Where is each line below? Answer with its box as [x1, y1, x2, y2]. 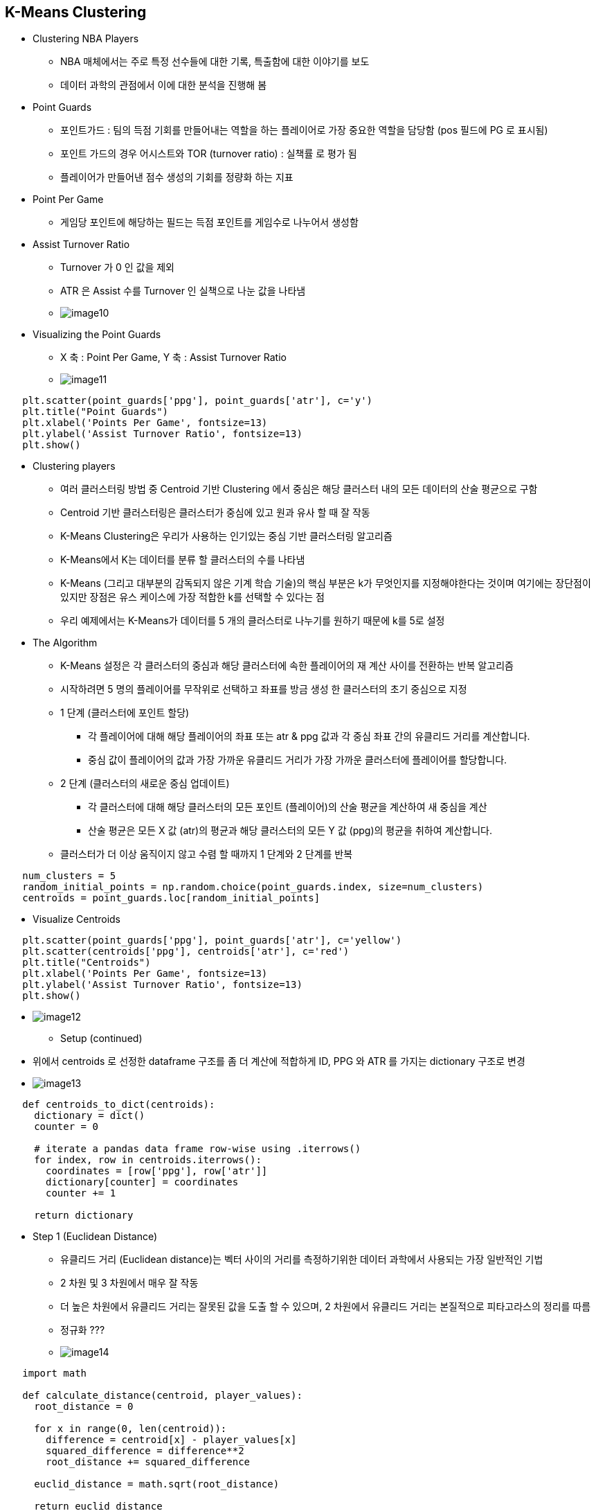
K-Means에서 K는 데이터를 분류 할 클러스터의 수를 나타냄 [60, 554, 305, 566]
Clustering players [33, 460, 116, 472]
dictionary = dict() [34, 1110, 145, 1122]
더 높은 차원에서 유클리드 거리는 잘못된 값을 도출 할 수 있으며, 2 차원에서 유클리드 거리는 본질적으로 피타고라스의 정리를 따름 [60, 1300, 591, 1313]
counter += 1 [46, 1187, 116, 1199]
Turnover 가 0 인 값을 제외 [60, 261, 174, 274]
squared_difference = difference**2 [46, 1445, 244, 1457]
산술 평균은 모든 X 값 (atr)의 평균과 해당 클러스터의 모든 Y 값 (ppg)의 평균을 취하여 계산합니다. [88, 824, 492, 837]
